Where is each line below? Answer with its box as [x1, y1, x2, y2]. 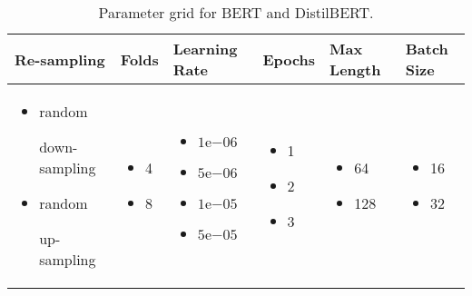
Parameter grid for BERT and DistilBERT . [98, 2, 374, 23]
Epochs [262, 48, 316, 70]
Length [329, 59, 381, 80]
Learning [172, 38, 238, 59]
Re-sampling [15, 48, 105, 70]
